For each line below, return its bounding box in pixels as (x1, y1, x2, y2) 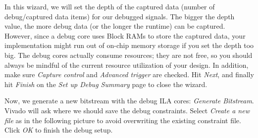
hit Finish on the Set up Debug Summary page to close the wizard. (4, 79, 207, 89)
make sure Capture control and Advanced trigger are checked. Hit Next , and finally (4, 69, 254, 80)
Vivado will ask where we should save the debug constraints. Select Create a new (4, 105, 250, 115)
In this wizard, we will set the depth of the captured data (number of (4, 1, 215, 11)
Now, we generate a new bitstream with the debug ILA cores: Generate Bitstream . (4, 95, 254, 106)
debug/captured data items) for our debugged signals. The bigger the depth (4, 11, 235, 21)
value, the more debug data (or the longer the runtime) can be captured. (4, 21, 225, 31)
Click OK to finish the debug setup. (4, 125, 113, 135)
